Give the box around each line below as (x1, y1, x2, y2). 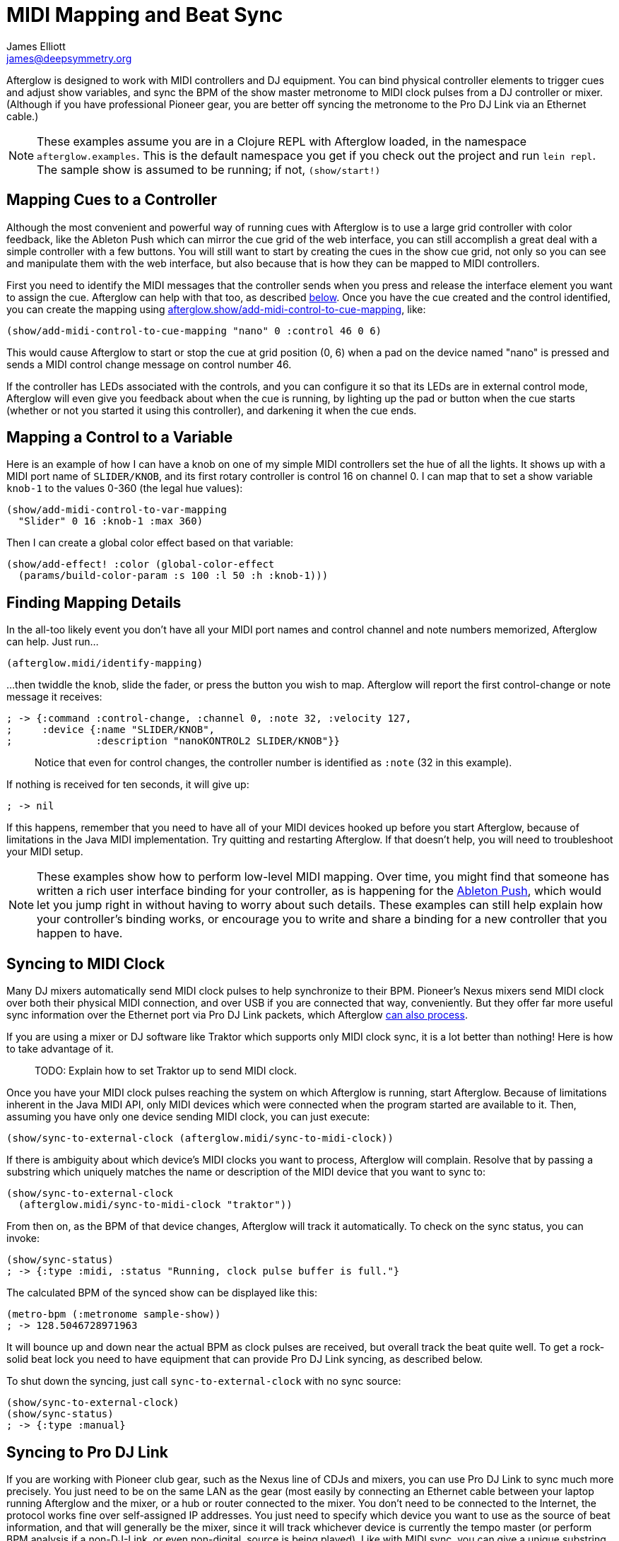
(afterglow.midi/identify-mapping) (6, 657, 204, 669)
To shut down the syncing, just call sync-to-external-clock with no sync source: (6, 1375, 401, 1388)
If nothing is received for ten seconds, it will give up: (6, 778, 249, 791)
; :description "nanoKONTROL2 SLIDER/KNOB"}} (6, 735, 341, 747)
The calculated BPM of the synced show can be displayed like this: (6, 1287, 318, 1299)
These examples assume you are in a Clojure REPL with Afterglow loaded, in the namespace (37, 134, 527, 148)
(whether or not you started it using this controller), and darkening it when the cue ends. (6, 404, 417, 416)
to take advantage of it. (6, 1043, 114, 1055)
